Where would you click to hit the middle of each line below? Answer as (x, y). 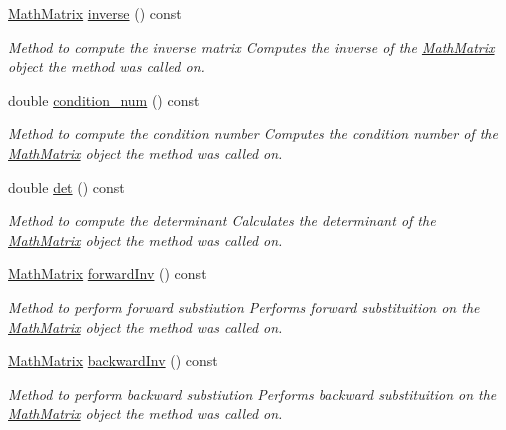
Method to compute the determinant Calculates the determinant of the (222, 220)
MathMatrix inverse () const (95, 13)
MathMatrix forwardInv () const (107, 273)
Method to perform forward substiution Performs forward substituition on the (244, 306)
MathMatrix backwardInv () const (113, 360)
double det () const (66, 186)
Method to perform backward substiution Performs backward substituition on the (252, 393)
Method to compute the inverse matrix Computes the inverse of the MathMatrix (251, 46)
